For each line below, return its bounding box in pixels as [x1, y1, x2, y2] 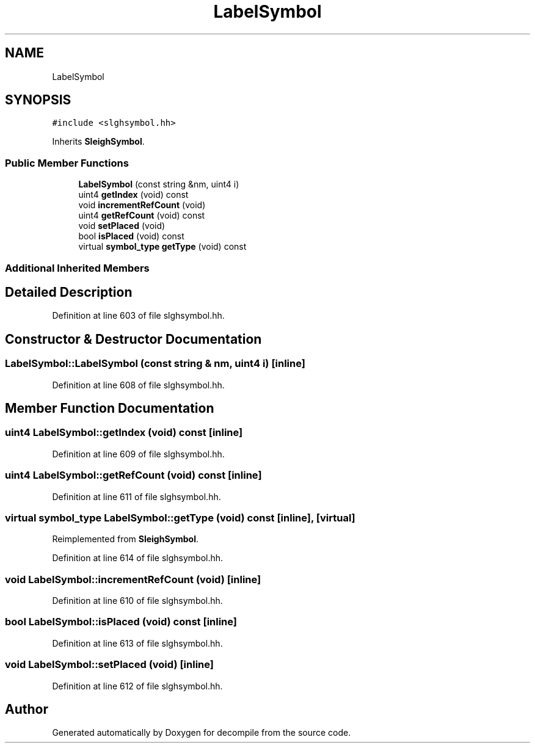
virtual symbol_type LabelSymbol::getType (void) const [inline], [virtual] [5, 511, 355, 524]
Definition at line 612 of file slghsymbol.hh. [52, 680, 223, 691]
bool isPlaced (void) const [78, 231, 184, 242]
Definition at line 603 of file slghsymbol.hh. [52, 310, 225, 321]
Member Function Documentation [5, 401, 214, 416]
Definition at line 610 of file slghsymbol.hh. [52, 595, 223, 606]
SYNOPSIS [5, 92, 71, 108]
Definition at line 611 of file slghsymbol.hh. [52, 491, 221, 502]
